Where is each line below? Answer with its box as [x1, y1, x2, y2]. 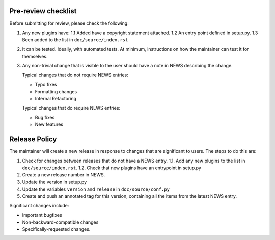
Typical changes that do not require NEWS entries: [22, 72, 128, 78]
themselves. [22, 54, 48, 60]
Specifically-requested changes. [22, 226, 91, 232]
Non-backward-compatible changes [22, 219, 99, 225]
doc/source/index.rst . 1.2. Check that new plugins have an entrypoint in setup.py [22, 165, 201, 171]
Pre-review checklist [9, 7, 77, 15]
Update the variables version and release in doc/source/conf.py [22, 186, 170, 192]
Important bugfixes [22, 212, 62, 218]
